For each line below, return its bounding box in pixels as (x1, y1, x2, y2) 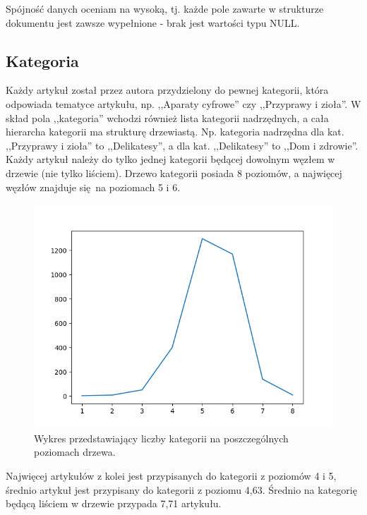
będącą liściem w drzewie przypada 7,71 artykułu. (6, 496, 222, 511)
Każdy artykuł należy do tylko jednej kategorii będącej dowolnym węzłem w (6, 152, 335, 166)
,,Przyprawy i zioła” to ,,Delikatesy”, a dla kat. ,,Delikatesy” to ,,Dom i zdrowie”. (6, 138, 359, 152)
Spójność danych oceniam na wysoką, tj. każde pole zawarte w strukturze (6, 1, 324, 16)
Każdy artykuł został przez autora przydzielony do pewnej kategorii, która (6, 83, 329, 97)
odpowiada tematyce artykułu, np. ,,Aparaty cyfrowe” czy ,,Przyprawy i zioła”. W (6, 96, 361, 111)
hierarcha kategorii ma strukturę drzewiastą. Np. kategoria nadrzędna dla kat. (6, 124, 344, 139)
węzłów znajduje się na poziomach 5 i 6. (6, 179, 181, 194)
